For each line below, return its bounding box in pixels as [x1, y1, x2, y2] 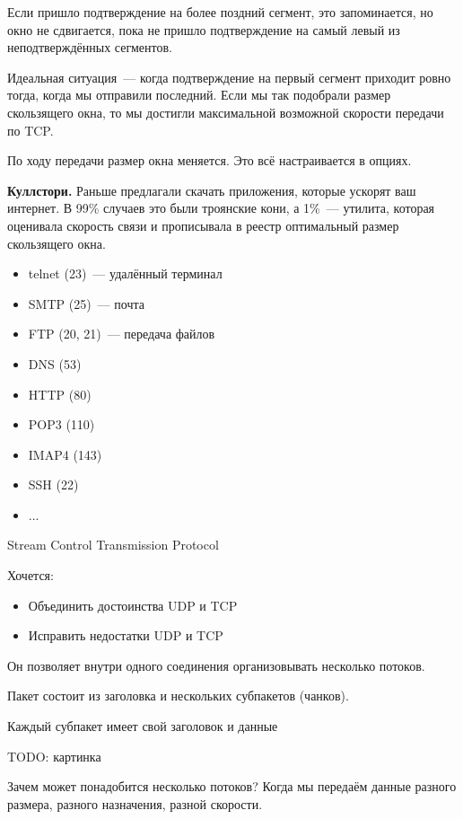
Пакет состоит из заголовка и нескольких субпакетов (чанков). [7, 686, 349, 705]
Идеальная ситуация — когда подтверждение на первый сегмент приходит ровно [7, 67, 451, 86]
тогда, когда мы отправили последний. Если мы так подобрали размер [7, 85, 391, 104]
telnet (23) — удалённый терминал [28, 264, 223, 283]
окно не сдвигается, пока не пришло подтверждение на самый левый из [7, 20, 400, 39]
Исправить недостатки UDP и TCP [28, 626, 223, 645]
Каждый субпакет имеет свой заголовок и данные [7, 717, 278, 735]
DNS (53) [28, 354, 82, 373]
